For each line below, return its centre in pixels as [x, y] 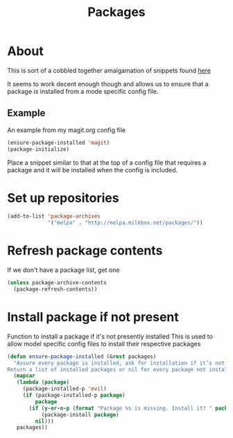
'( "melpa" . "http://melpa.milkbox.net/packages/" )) [125, 223]
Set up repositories [63, 198]
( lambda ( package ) [43, 382]
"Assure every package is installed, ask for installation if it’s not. [121, 363]
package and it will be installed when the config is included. [93, 170]
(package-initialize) [38, 149]
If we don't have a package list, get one [63, 270]
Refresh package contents [85, 251]
